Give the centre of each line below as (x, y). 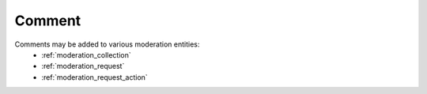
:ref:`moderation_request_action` (94, 77)
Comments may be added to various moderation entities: (107, 44)
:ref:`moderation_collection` (87, 55)
